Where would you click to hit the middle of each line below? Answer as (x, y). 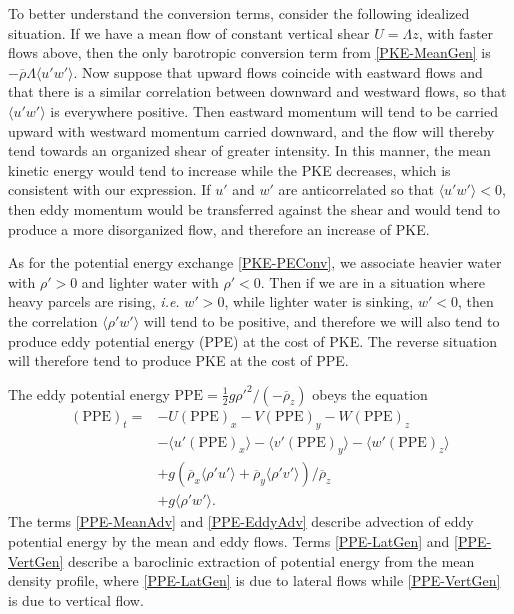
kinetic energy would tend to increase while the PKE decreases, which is (229, 169)
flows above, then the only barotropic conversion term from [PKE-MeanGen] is (249, 52)
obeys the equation (370, 393)
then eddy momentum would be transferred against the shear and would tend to (254, 208)
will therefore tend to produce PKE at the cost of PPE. (178, 360)
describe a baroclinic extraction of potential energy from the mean (271, 560)
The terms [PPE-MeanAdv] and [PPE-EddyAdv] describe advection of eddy (241, 521)
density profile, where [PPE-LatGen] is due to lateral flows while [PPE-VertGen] (254, 580)
